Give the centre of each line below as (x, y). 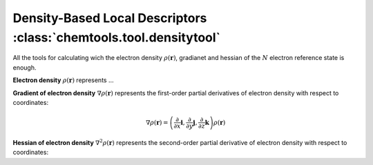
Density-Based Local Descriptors (110, 18)
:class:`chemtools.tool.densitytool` (117, 37)
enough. (25, 67)
